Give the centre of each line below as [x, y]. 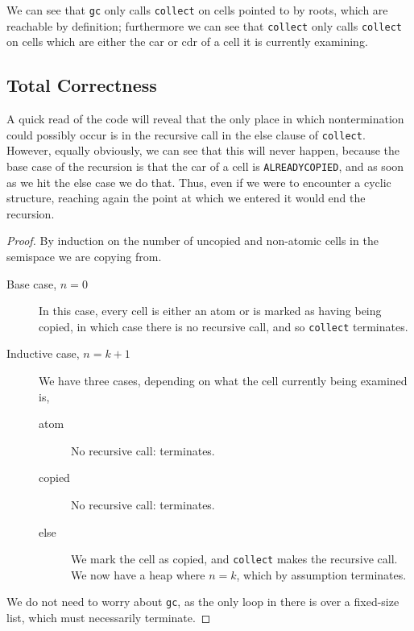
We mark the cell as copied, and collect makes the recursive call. [234, 559]
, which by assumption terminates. [321, 574]
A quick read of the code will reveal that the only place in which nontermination [205, 119]
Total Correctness [82, 85]
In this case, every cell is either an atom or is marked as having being [210, 311]
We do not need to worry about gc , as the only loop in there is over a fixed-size [203, 602]
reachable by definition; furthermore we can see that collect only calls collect [204, 25]
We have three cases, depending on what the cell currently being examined [223, 381]
